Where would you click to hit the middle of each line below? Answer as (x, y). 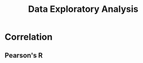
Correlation (29, 37)
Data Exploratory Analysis (83, 9)
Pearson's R (24, 55)
